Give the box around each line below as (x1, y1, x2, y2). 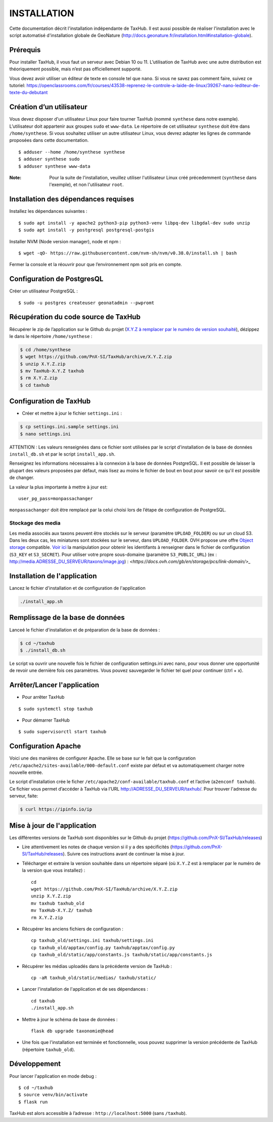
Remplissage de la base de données (9, 613, 125, 622)
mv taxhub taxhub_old (31, 900, 84, 906)
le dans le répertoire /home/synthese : (9, 333, 93, 339)
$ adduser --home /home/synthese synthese (18, 149, 125, 155)
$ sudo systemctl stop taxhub (18, 706, 94, 712)
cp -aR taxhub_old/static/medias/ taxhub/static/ (31, 975, 157, 981)
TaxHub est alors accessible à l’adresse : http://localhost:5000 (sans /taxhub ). (9, 1110, 187, 1116)
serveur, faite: (9, 793, 38, 799)
